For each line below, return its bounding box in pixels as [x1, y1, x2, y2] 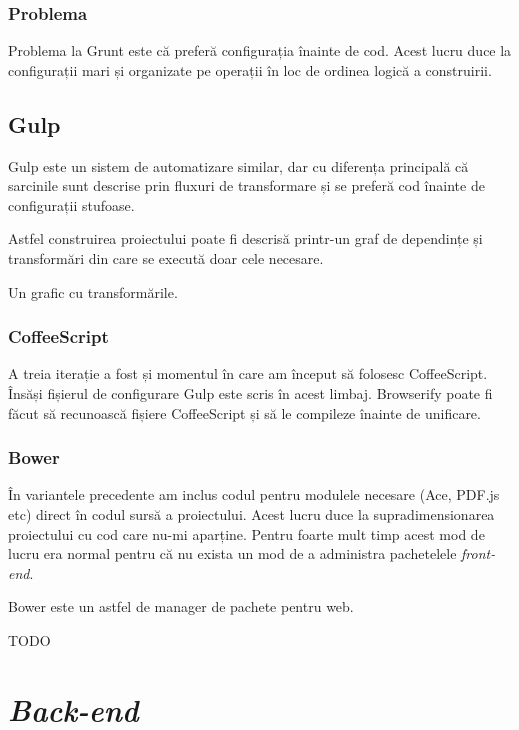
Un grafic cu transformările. [8, 281, 178, 302]
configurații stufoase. [8, 194, 135, 215]
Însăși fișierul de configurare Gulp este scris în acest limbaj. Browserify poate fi [8, 382, 493, 403]
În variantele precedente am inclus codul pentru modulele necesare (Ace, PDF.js [8, 484, 500, 505]
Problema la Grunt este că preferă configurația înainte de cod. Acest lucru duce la [8, 40, 512, 61]
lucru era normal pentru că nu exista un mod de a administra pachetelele [8, 543, 457, 564]
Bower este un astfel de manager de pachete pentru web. [8, 596, 354, 617]
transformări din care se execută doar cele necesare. [8, 247, 324, 268]
